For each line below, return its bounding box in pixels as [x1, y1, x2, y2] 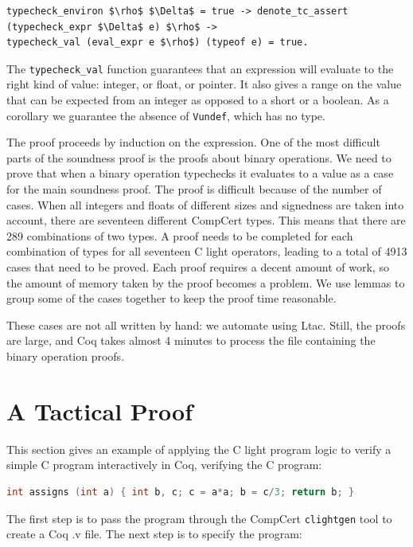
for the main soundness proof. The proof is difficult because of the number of [6, 181, 382, 197]
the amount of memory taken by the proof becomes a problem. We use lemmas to [6, 274, 405, 291]
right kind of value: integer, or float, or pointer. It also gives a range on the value [6, 76, 402, 92]
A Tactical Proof [6, 394, 193, 427]
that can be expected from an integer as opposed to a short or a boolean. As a [6, 92, 389, 108]
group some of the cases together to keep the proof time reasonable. [6, 290, 337, 307]
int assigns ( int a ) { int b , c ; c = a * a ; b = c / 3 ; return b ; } [6, 486, 355, 498]
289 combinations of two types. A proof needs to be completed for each [6, 227, 353, 244]
